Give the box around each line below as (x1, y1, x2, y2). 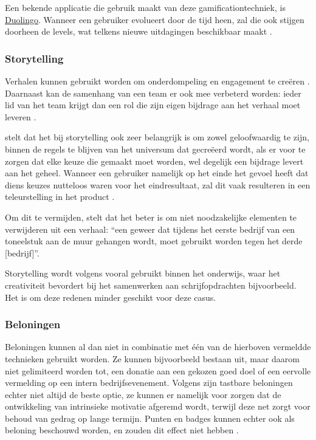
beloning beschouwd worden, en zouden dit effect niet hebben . (5, 424, 239, 436)
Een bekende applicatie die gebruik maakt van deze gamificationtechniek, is (5, 1, 286, 13)
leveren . (5, 110, 36, 123)
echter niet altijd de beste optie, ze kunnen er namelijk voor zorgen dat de (5, 388, 281, 400)
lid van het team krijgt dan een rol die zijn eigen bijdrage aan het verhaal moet (5, 98, 301, 111)
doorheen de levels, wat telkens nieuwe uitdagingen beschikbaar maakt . (5, 25, 272, 38)
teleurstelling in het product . (5, 190, 115, 203)
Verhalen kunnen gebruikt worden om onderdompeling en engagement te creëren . (5, 75, 310, 87)
